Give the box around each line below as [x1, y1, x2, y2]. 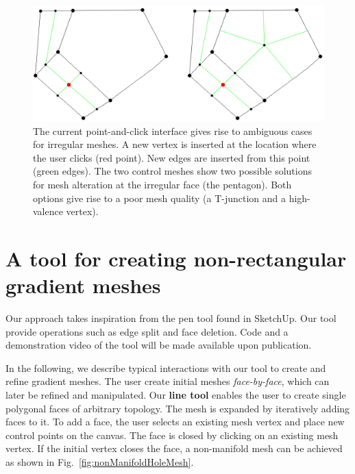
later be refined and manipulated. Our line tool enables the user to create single [5, 387, 346, 401]
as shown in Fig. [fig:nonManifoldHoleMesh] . [5, 454, 194, 469]
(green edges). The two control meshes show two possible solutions [33, 164, 313, 178]
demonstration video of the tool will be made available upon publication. [5, 338, 312, 352]
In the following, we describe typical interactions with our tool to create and [5, 360, 326, 375]
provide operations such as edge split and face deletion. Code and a [5, 324, 289, 338]
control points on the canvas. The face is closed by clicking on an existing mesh [5, 427, 339, 442]
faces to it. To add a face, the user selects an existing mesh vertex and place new [5, 414, 345, 429]
